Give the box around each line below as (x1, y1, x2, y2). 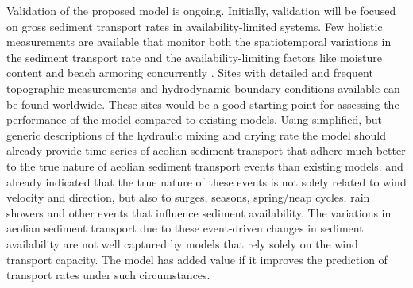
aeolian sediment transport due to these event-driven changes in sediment (6, 220, 364, 236)
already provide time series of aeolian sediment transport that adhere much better (6, 142, 406, 159)
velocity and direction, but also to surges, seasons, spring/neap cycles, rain (6, 189, 370, 205)
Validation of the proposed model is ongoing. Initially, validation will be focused (6, 2, 396, 18)
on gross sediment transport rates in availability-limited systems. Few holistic (6, 17, 383, 34)
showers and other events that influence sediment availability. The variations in (6, 204, 392, 221)
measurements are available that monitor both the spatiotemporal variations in (6, 33, 392, 50)
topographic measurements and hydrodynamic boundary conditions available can (6, 79, 400, 96)
